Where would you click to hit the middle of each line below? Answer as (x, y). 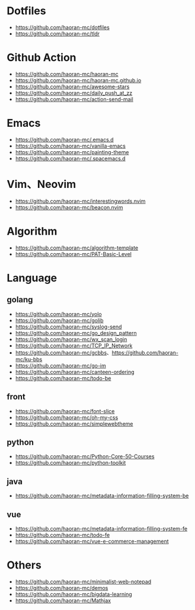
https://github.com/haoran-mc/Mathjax (63, 601)
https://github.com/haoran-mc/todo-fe (63, 535)
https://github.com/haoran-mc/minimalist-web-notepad (83, 582)
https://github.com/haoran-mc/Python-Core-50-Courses (85, 456)
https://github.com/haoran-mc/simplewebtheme (74, 424)
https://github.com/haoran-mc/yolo (59, 314)
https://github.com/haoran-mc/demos (62, 587)
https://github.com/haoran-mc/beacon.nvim (69, 207)
